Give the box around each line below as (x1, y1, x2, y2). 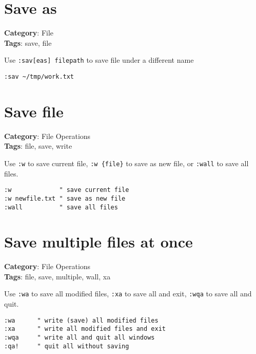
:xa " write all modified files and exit (4, 325, 166, 333)
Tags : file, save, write (4, 140, 72, 151)
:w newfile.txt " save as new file (4, 194, 126, 202)
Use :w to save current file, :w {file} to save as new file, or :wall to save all (4, 157, 249, 168)
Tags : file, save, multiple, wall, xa (4, 271, 111, 281)
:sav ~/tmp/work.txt (4, 73, 74, 80)
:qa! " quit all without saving (4, 342, 129, 350)
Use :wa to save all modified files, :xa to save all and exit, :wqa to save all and (4, 288, 252, 299)
